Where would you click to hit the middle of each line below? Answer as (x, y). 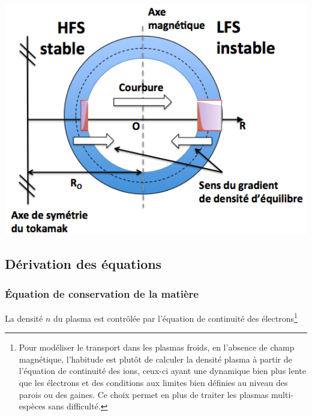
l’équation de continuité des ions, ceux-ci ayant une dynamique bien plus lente (162, 371)
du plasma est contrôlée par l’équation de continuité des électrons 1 (175, 317)
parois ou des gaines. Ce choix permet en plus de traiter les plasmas (144, 394)
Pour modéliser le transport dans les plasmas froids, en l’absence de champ (157, 347)
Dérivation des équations (83, 264)
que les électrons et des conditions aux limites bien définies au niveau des (153, 382)
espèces (32, 406)
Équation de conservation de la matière (102, 293)
